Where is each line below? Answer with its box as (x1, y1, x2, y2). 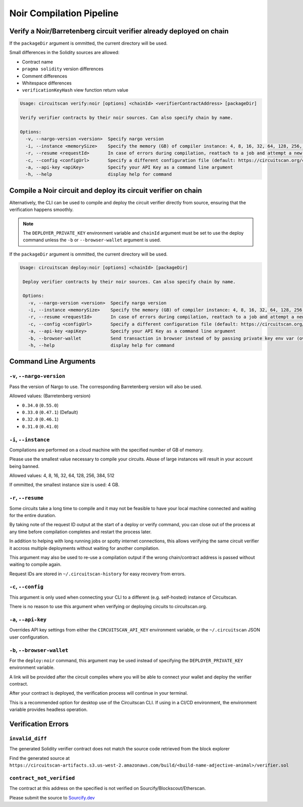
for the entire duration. (9, 512, 57, 518)
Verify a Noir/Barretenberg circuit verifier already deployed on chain (9, 27, 229, 35)
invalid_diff (9, 735, 47, 742)
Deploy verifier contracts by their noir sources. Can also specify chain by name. (23, 279, 236, 284)
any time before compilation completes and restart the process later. (9, 529, 152, 535)
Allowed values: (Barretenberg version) (9, 393, 91, 399)
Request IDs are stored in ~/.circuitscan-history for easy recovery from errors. (9, 571, 186, 577)
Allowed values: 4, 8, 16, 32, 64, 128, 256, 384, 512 (9, 473, 115, 479)
